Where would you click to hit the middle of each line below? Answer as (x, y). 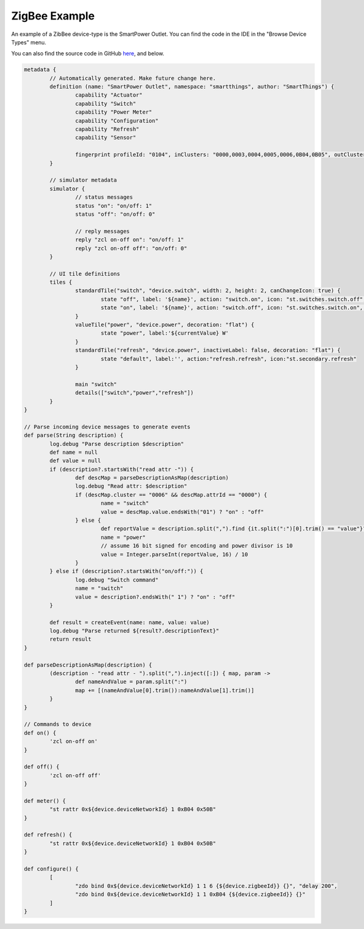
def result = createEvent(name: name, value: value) (130, 622)
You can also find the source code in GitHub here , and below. (88, 53)
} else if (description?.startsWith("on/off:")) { (126, 571)
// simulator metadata (83, 180)
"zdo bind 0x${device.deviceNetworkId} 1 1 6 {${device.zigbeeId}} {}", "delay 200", (206, 886)
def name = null (74, 452)
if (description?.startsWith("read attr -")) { (122, 469)
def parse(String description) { (74, 435)
